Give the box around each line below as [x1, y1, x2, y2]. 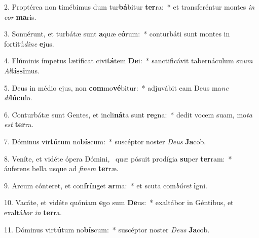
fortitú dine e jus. [4, 38, 54, 49]
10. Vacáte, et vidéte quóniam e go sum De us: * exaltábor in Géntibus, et [4, 197, 234, 208]
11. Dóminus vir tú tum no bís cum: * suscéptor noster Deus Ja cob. [4, 224, 210, 234]
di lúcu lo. [4, 92, 32, 103]
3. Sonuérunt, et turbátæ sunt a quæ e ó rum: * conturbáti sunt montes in [4, 28, 230, 39]
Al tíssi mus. [4, 65, 40, 75]
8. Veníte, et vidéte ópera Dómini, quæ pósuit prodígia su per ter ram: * [4, 153, 232, 164]
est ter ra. [4, 119, 34, 130]
